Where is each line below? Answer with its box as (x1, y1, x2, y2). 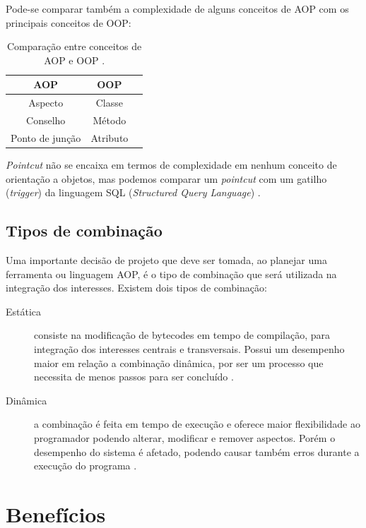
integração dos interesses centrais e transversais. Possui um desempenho (34, 341, 345, 356)
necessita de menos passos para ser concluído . (34, 369, 234, 384)
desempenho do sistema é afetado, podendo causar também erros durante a (34, 444, 360, 459)
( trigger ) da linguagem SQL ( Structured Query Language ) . (6, 185, 261, 200)
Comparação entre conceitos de (7, 39, 142, 54)
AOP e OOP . (44, 52, 105, 67)
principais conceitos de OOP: (6, 15, 131, 30)
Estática (6, 304, 42, 318)
